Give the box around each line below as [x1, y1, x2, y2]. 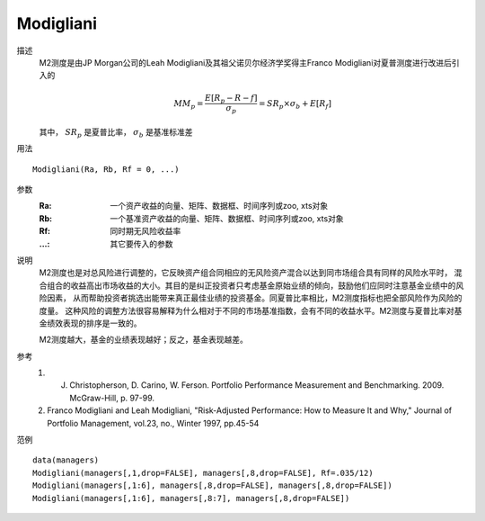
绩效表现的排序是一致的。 [46, 318, 142, 328]
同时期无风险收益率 [110, 226, 181, 237]
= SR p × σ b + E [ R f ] [258, 98, 332, 111]
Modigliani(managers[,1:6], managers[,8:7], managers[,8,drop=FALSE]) [32, 493, 350, 503]
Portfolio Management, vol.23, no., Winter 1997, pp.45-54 [47, 418, 260, 428]
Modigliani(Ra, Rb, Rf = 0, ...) [32, 164, 180, 175]
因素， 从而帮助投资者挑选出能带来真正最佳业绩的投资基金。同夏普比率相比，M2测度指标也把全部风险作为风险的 [46, 292, 463, 303]
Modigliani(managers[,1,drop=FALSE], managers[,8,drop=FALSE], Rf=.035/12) [32, 468, 374, 478]
